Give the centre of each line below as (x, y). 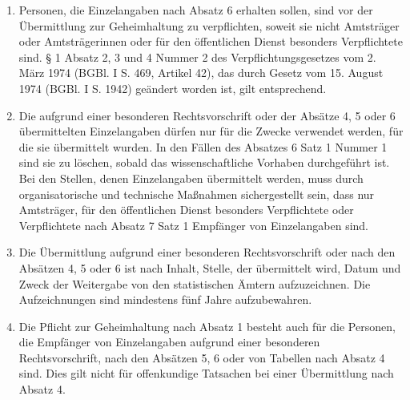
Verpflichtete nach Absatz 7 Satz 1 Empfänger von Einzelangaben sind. (193, 225)
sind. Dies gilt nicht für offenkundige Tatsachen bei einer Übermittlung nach (206, 373)
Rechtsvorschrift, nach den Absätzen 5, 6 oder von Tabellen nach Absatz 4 (202, 357)
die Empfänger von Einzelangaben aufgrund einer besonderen (169, 342)
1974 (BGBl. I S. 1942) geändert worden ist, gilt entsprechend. (173, 88)
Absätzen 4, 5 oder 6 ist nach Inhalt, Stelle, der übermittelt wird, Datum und (210, 267)
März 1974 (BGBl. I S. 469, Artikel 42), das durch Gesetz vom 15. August (201, 73)
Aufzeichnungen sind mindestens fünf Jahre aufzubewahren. (165, 299)
